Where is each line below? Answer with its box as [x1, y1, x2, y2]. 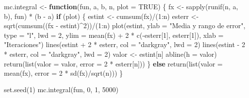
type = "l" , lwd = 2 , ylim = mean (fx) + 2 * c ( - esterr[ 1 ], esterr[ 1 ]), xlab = [4, 30, 224, 40]
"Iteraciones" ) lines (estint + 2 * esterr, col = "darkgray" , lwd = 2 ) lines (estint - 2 [4, 39, 245, 49]
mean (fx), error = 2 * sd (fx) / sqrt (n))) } [4, 68, 123, 78]
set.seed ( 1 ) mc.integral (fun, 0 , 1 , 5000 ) [4, 84, 118, 94]
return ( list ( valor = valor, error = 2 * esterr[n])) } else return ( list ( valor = [4, 58, 223, 68]
